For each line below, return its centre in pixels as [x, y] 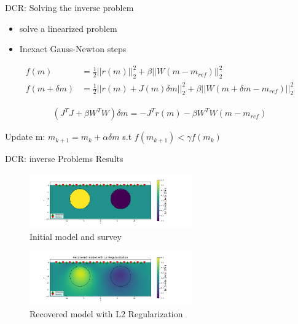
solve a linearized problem [68, 28]
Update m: [25, 137]
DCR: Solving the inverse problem [69, 7]
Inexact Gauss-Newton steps [73, 49]
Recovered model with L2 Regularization [106, 314]
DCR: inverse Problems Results [64, 159]
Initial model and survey [76, 236]
